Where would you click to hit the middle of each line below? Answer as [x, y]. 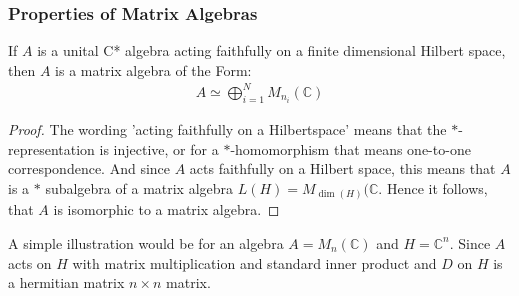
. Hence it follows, [433, 187]
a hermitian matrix [66, 282]
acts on [30, 262]
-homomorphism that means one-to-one [350, 148]
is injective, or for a [159, 148]
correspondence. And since [89, 168]
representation [51, 148]
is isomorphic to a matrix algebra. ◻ [166, 209]
